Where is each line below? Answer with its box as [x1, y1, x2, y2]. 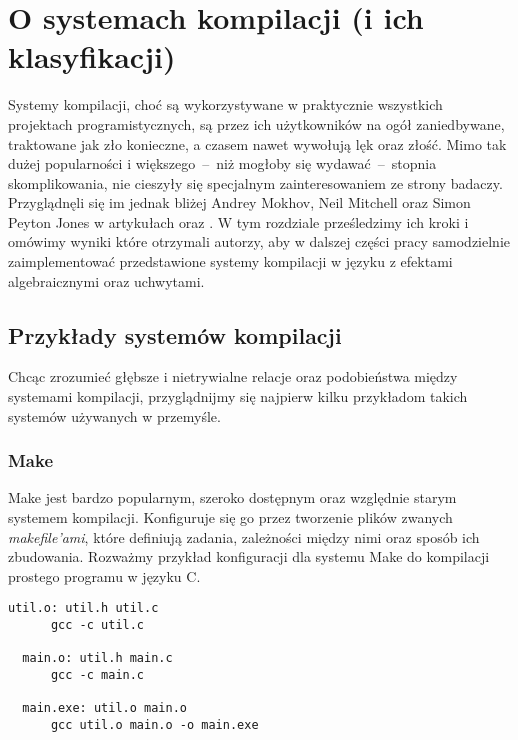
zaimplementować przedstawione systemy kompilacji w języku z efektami [8, 251, 453, 272]
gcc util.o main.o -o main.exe [50, 718, 259, 733]
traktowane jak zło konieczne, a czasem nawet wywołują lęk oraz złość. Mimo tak [8, 133, 507, 154]
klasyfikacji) [8, 36, 176, 77]
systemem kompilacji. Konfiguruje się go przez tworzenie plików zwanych [8, 507, 453, 528]
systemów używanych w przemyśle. [8, 405, 221, 426]
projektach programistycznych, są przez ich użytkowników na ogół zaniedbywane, [8, 113, 505, 134]
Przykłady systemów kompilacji [8, 319, 342, 350]
